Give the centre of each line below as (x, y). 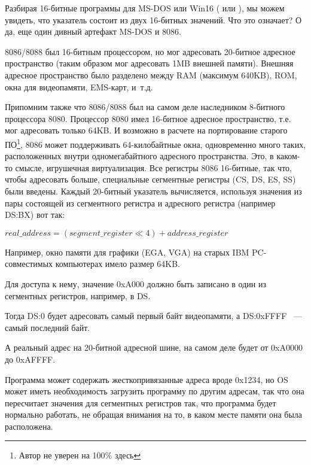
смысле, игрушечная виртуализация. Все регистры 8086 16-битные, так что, (153, 167)
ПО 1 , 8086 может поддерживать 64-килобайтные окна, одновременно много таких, (155, 143)
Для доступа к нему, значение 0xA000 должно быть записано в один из (135, 283)
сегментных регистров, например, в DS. (78, 295)
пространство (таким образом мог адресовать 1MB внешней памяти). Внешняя (149, 63)
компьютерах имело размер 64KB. (118, 264)
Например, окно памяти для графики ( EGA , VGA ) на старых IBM (127, 252)
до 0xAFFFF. (30, 359)
